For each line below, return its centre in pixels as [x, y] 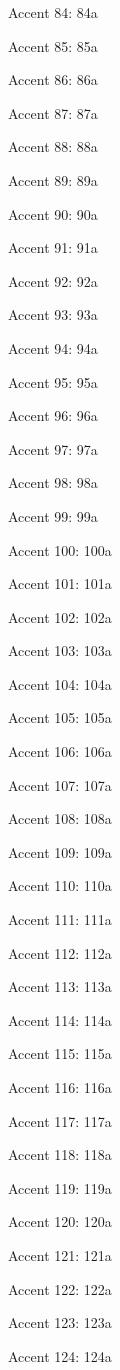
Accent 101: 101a [60, 583]
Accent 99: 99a [53, 515]
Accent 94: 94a [53, 347]
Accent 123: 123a [60, 1322]
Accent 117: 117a [60, 1120]
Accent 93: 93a [53, 314]
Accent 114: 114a [60, 1019]
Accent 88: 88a [53, 146]
